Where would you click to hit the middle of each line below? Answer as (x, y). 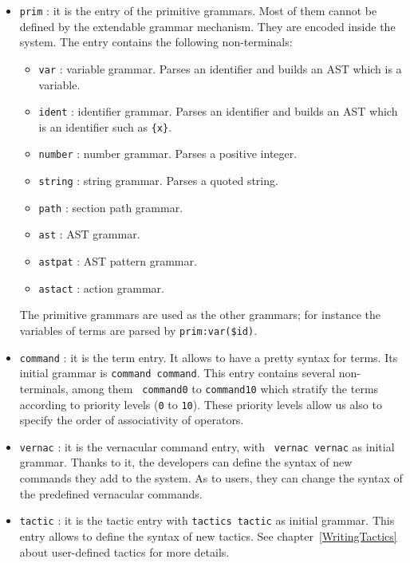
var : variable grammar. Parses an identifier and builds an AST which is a (220, 68)
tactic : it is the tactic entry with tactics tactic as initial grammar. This (207, 520)
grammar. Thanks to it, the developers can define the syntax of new (186, 462)
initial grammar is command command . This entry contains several (177, 373)
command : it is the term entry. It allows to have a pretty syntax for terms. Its (209, 357)
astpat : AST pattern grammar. (118, 261)
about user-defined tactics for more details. (124, 551)
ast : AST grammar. (89, 234)
